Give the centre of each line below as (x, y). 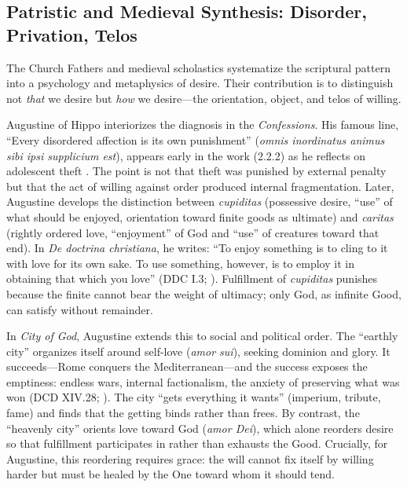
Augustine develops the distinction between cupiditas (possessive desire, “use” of (200, 201)
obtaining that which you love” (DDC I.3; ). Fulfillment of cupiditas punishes (192, 278)
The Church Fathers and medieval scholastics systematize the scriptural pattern (198, 67)
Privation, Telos (72, 34)
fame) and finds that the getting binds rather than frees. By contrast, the (183, 413)
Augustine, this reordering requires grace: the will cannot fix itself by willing (190, 458)
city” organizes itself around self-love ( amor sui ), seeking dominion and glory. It (198, 351)
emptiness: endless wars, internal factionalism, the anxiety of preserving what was (203, 381)
